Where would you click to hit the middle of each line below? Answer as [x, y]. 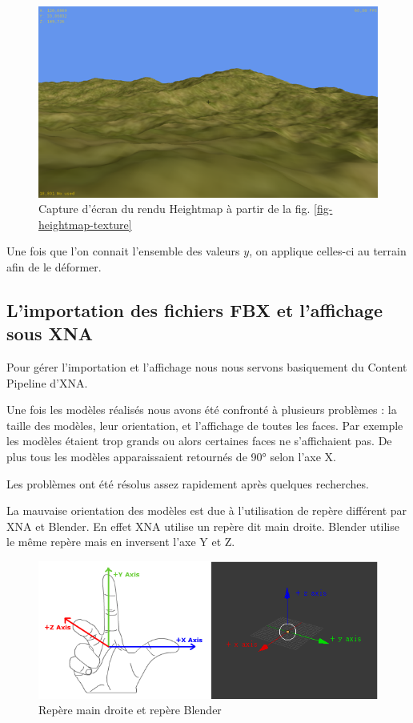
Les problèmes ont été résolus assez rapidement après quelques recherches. [188, 483]
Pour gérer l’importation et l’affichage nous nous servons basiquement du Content [207, 367]
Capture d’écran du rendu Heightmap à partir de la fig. [174, 209]
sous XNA [50, 333]
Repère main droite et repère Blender [130, 710]
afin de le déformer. [54, 266]
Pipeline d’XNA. [47, 382]
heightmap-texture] [85, 224]
